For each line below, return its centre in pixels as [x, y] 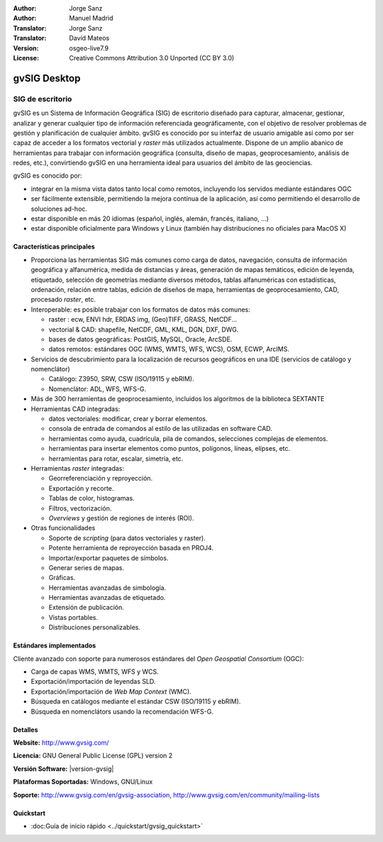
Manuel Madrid [91, 18]
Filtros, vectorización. [80, 508]
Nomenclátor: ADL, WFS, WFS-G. [98, 389]
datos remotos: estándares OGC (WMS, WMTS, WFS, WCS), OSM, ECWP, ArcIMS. [169, 349]
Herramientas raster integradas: [77, 468]
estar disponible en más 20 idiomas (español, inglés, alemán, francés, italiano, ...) [150, 219]
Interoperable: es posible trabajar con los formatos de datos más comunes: [141, 310]
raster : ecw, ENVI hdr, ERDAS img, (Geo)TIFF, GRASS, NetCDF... [143, 319]
